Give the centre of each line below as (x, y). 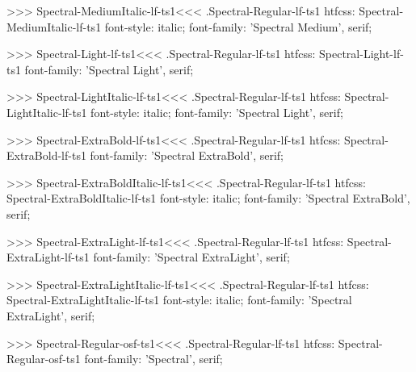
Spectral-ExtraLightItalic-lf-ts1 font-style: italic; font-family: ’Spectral (179, 300)
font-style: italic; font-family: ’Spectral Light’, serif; (217, 112)
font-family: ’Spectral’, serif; (153, 359)
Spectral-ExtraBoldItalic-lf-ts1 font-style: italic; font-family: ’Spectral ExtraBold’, (208, 198)
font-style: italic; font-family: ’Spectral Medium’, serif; (238, 26)
